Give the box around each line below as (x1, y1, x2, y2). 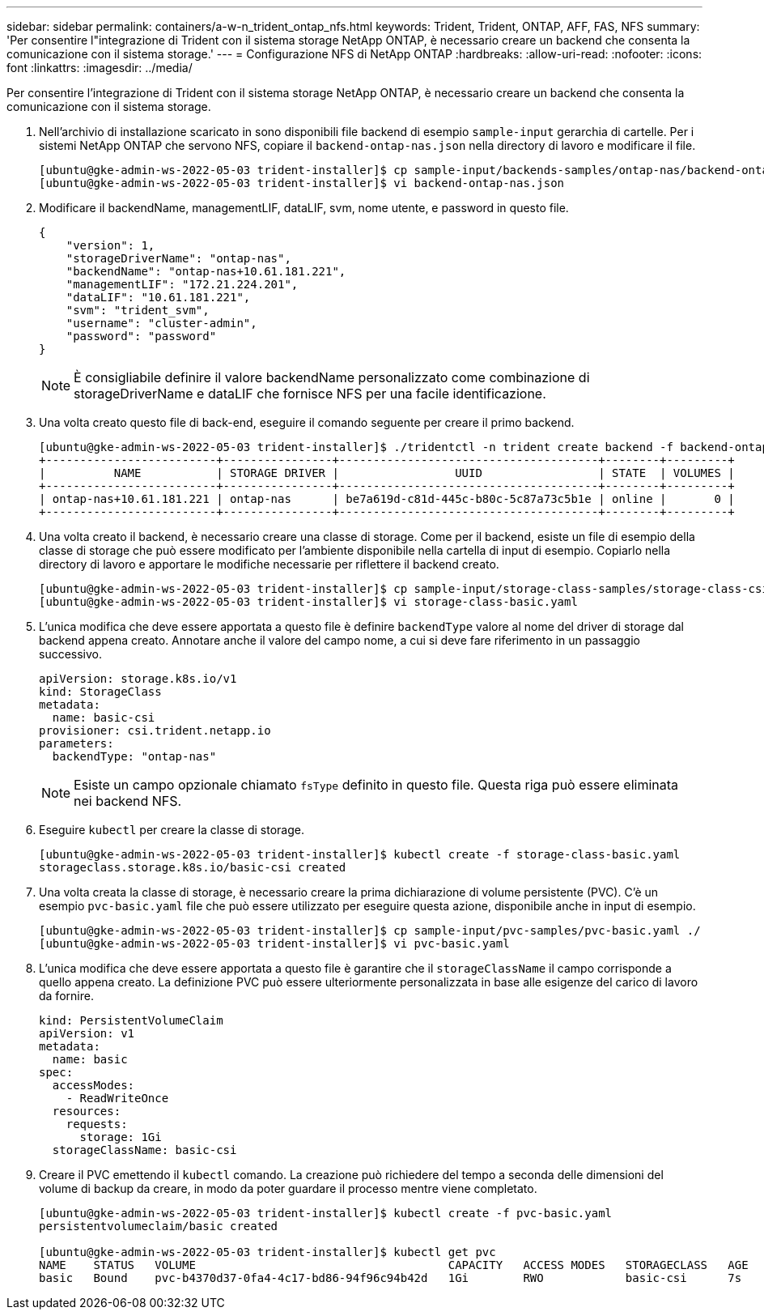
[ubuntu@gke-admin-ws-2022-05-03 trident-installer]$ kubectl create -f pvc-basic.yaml (39, 1207, 613, 1220)
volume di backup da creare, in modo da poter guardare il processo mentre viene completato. (39, 1182, 537, 1195)
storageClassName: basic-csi (52, 1144, 237, 1156)
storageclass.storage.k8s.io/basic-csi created (39, 861, 346, 874)
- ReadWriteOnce (66, 1092, 169, 1105)
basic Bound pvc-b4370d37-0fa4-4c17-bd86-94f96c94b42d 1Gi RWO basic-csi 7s (39, 1271, 742, 1284)
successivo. (39, 647, 103, 661)
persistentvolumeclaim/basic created (39, 1220, 278, 1233)
